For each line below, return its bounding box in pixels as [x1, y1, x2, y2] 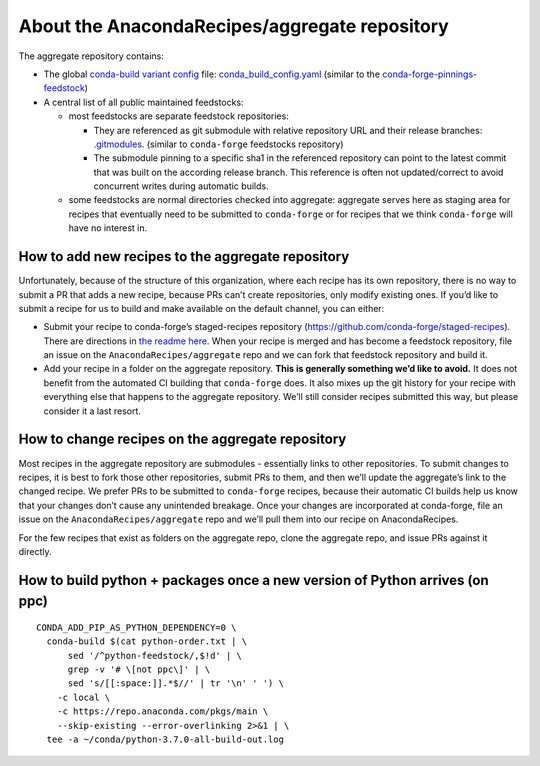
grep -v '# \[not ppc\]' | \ [67, 664, 211, 675]
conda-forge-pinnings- [381, 68, 478, 80]
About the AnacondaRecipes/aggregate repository [18, 15, 449, 37]
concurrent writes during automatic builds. [93, 180, 269, 192]
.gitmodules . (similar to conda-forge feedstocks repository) [93, 138, 344, 150]
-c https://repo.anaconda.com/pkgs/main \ [56, 706, 269, 717]
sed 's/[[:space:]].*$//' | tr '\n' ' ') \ [67, 678, 285, 689]
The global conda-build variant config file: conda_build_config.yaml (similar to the [43, 68, 380, 80]
